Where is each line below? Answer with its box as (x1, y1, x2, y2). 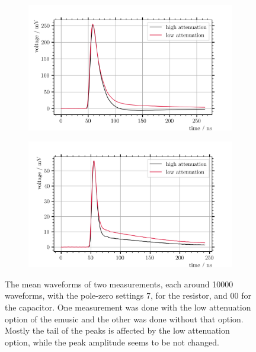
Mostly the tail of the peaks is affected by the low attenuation (5, 324, 230, 337)
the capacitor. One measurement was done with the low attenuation (5, 301, 251, 313)
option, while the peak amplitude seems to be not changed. (5, 335, 219, 348)
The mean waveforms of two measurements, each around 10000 (5, 277, 233, 290)
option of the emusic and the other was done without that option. (5, 312, 244, 325)
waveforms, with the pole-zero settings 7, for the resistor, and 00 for (5, 289, 251, 302)
